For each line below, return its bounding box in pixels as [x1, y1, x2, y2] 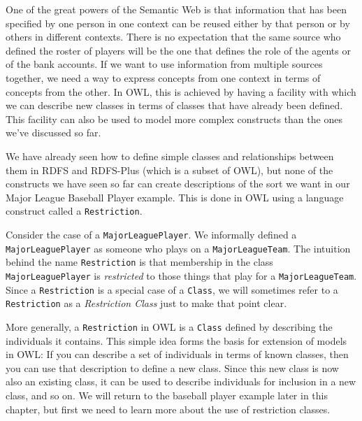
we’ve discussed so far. [6, 125, 101, 140]
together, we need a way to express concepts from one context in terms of [6, 70, 321, 85]
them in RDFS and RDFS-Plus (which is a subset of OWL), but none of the [6, 162, 333, 177]
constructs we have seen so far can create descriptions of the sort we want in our [6, 176, 350, 191]
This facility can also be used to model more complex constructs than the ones [6, 111, 342, 126]
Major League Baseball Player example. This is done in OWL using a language [6, 190, 344, 204]
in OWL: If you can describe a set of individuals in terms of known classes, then [6, 347, 349, 362]
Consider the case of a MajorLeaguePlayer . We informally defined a [6, 227, 297, 241]
